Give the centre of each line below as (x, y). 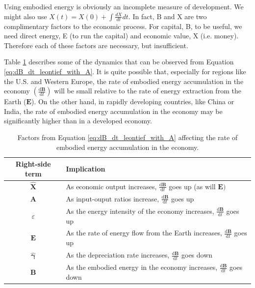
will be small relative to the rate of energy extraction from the (148, 91)
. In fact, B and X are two (167, 16)
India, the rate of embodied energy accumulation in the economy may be (113, 111)
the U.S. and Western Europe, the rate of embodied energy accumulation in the (124, 81)
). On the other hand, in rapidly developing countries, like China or (133, 101)
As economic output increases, (111, 186)
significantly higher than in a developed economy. (78, 121)
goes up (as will (192, 186)
